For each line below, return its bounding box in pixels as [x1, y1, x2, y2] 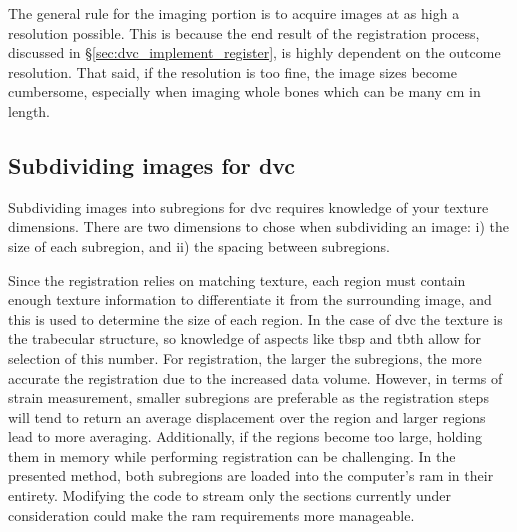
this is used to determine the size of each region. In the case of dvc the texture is [8, 308, 503, 329]
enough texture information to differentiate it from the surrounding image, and [8, 289, 492, 310]
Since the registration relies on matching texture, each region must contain [8, 269, 466, 290]
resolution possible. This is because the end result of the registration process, [8, 22, 480, 43]
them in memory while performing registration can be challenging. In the [8, 445, 456, 466]
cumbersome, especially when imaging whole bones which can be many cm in [8, 81, 481, 102]
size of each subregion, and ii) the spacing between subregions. [8, 235, 390, 256]
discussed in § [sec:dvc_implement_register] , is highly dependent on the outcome [8, 42, 501, 63]
